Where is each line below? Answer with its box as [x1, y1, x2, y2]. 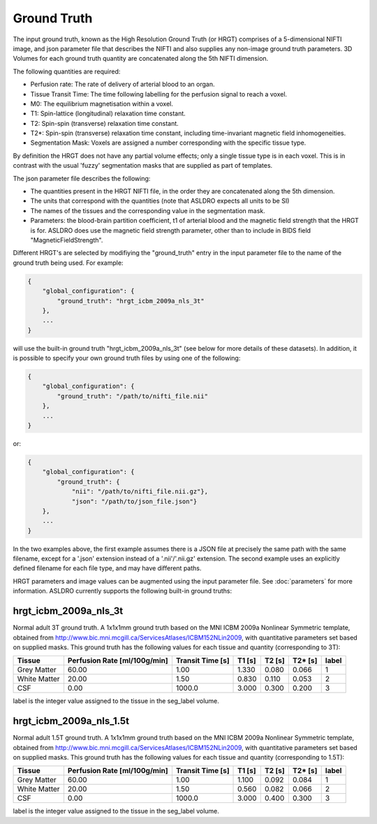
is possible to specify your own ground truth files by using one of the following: [13, 354, 241, 363]
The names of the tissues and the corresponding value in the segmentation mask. [30, 206, 265, 215]
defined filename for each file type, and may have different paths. [13, 564, 202, 572]
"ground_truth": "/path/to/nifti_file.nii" [57, 392, 209, 400]
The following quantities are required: [13, 67, 121, 75]
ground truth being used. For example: [13, 259, 124, 267]
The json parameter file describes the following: [13, 174, 151, 182]
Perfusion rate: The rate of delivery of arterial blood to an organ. [30, 80, 215, 89]
